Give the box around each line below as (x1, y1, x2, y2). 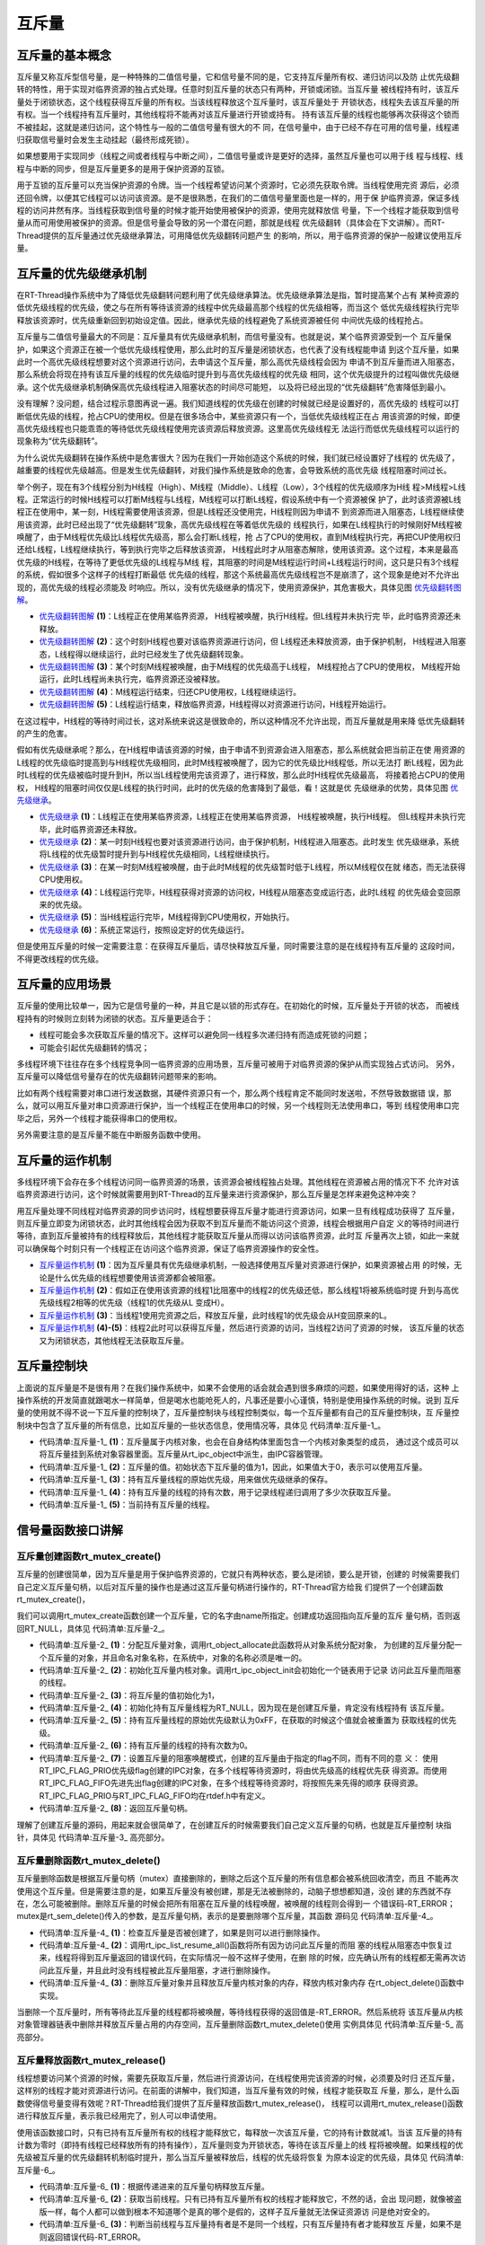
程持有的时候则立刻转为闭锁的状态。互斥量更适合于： (16, 1013, 214, 1024)
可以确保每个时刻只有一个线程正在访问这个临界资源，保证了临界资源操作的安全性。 (16, 1243, 323, 1254)
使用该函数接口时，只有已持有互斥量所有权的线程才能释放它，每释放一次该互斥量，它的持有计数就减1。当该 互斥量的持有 (16, 2126, 463, 2137)
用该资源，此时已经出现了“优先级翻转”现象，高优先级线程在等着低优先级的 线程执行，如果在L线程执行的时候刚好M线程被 (16, 519, 463, 530)
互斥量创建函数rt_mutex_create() (16, 1550, 162, 1563)
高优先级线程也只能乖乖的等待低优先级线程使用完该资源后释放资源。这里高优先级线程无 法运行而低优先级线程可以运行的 (16, 423, 460, 434)
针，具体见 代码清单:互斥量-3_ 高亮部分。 (16, 1832, 170, 1843)
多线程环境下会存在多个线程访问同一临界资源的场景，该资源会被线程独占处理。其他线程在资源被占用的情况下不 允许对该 (16, 1176, 460, 1187)
